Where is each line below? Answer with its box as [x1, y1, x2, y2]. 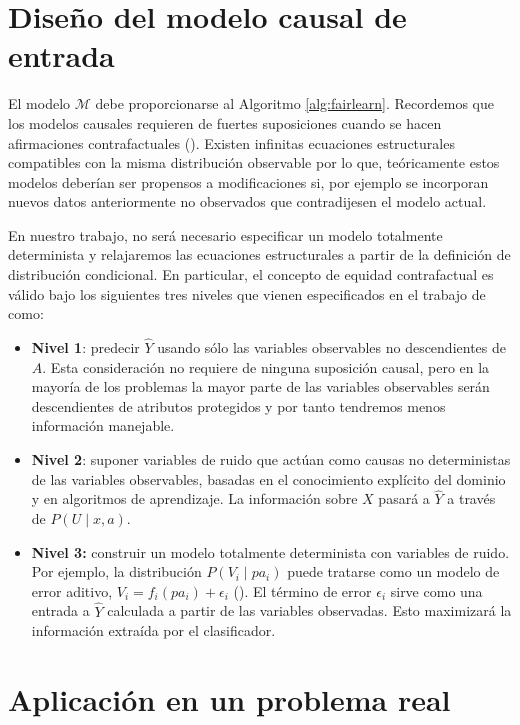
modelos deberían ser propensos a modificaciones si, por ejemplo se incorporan [8, 171, 489, 192]
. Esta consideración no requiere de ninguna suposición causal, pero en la [42, 356, 490, 377]
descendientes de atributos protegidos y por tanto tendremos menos [31, 395, 446, 416]
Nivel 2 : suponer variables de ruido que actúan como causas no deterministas [31, 449, 511, 470]
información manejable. [31, 415, 175, 436]
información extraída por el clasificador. [31, 620, 276, 641]
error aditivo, [31, 580, 113, 601]
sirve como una [390, 580, 483, 601]
